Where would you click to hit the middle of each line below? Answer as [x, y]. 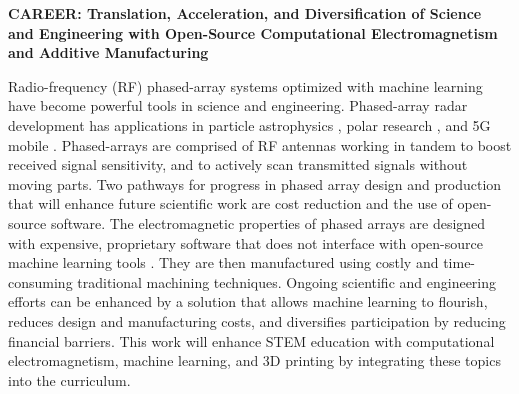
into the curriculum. [69, 379]
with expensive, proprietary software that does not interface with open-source [245, 242]
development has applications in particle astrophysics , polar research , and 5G [249, 124]
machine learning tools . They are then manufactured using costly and [223, 262]
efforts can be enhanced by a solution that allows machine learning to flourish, [248, 301]
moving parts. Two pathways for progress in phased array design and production [255, 183]
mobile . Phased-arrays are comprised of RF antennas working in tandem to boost [260, 144]
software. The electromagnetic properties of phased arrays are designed [268, 222]
